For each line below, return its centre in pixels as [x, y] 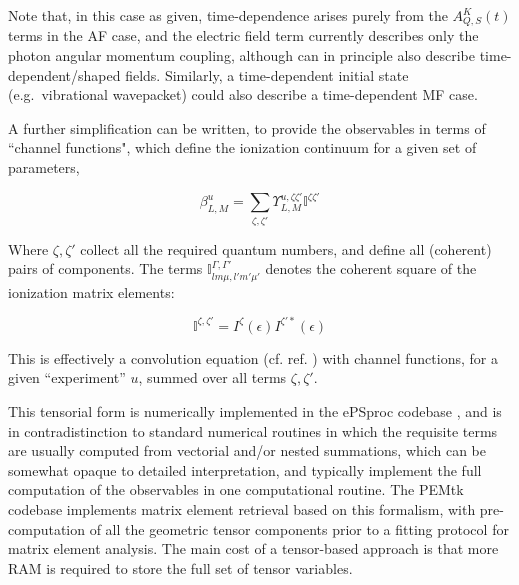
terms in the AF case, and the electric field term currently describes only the [243, 35]
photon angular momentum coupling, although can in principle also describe [241, 55]
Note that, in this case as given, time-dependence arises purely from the [228, 15]
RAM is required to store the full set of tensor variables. [180, 567]
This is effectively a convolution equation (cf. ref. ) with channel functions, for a [253, 357]
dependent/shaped [64, 74]
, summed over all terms [212, 377]
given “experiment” [67, 377]
